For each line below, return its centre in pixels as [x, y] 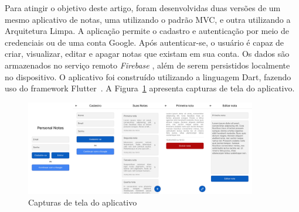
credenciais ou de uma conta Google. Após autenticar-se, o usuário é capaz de [145, 42]
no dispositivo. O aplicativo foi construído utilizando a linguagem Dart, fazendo [148, 76]
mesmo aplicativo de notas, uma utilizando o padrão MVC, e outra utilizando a [148, 19]
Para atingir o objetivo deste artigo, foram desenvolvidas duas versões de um [143, 8]
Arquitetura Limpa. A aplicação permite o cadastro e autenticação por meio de [147, 31]
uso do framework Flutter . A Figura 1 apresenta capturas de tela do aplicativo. [150, 88]
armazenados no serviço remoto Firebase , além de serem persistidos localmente [147, 65]
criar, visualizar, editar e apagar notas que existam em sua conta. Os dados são [147, 54]
